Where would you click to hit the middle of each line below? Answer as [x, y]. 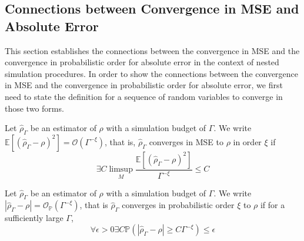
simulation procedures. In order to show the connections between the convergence [152, 73]
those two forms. [34, 108]
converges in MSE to [186, 141]
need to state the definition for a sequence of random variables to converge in [144, 96]
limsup [121, 170]
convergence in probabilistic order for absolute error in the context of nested [142, 62]
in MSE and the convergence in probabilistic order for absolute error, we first [144, 85]
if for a [273, 205]
